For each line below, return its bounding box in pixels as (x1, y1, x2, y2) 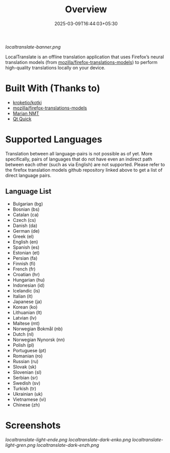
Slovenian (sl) (12, 369, 42, 375)
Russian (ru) (12, 358, 39, 364)
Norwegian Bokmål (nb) (12, 326, 63, 332)
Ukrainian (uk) (12, 391, 43, 397)
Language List (5, 187, 52, 196)
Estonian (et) (12, 250, 40, 256)
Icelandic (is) (12, 287, 40, 293)
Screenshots (5, 419, 61, 431)
